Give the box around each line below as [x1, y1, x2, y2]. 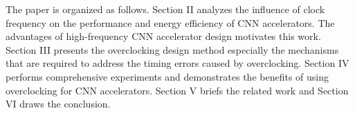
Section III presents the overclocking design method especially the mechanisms [6, 42, 339, 56]
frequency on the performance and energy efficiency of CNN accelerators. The [6, 15, 335, 30]
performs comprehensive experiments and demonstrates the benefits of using [6, 69, 329, 83]
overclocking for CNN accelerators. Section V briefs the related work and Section [6, 83, 349, 97]
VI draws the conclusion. [6, 96, 111, 111]
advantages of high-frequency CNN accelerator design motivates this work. [6, 29, 321, 43]
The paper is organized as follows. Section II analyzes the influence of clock [6, 2, 325, 16]
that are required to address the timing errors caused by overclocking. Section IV [6, 56, 349, 70]
